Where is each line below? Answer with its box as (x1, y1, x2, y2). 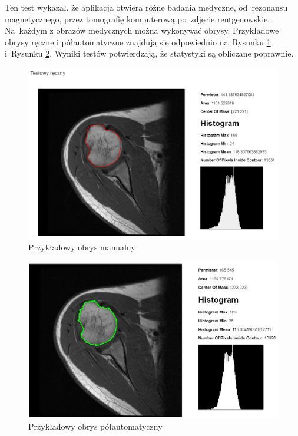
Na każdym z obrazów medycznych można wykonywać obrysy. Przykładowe (5, 24, 279, 37)
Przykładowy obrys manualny (28, 241, 135, 253)
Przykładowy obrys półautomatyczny (28, 420, 163, 432)
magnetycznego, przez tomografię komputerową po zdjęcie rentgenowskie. (5, 12, 270, 25)
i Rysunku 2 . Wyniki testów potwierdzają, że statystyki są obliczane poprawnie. (5, 47, 294, 60)
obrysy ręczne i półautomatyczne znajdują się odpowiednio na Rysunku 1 (5, 35, 271, 48)
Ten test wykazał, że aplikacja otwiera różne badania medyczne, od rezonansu (5, 1, 288, 13)
